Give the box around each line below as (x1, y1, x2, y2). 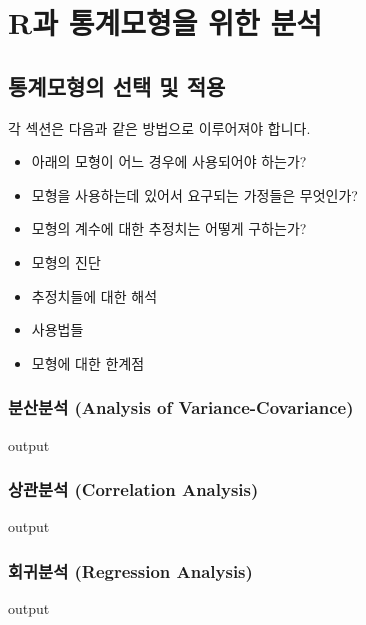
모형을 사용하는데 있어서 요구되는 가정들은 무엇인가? (31, 184, 358, 205)
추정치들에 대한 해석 (31, 285, 158, 306)
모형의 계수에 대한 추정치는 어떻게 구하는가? (31, 218, 307, 239)
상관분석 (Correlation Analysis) (8, 477, 259, 502)
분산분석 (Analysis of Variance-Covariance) (8, 395, 354, 420)
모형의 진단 (31, 251, 101, 272)
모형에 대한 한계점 (31, 352, 145, 373)
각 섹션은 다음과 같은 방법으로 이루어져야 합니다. (8, 117, 311, 138)
